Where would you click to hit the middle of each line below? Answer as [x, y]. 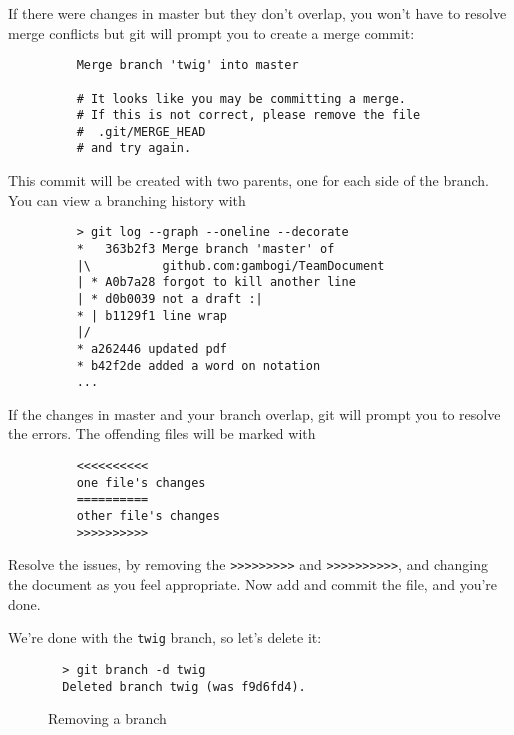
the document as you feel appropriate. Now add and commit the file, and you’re [253, 584]
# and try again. [134, 148]
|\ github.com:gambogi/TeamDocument [230, 265]
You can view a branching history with [127, 199]
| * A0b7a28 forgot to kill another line [216, 282]
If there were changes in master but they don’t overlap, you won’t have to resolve [257, 13]
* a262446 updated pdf [151, 348]
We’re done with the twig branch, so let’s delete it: [165, 637]
